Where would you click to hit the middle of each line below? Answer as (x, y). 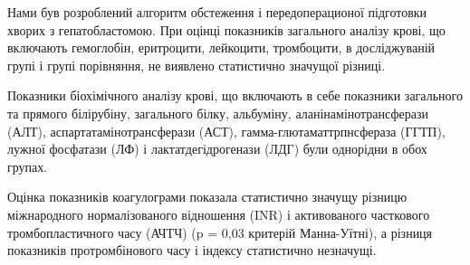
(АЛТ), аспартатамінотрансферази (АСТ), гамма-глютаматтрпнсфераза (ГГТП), (226, 131)
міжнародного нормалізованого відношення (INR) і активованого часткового (219, 214)
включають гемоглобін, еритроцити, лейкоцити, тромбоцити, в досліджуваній (221, 47)
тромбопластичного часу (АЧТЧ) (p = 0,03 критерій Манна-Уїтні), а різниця (220, 232)
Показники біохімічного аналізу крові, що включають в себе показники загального (235, 95)
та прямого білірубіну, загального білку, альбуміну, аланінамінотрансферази (218, 113)
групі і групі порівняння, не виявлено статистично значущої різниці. (197, 65)
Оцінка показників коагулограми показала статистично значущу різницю (207, 197)
